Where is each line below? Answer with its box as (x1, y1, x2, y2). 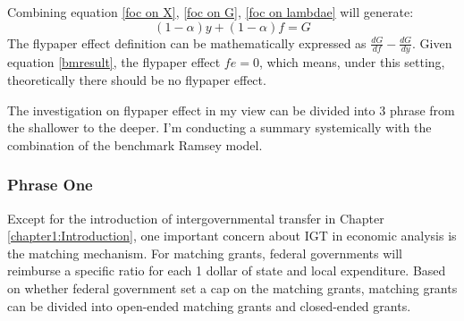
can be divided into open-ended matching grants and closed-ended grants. (7, 296, 411, 315)
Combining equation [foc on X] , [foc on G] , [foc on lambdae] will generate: (7, 3, 414, 21)
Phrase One (7, 173, 93, 196)
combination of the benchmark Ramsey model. (7, 135, 263, 154)
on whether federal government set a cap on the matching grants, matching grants (7, 278, 458, 297)
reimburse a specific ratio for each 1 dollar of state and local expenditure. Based (7, 261, 446, 280)
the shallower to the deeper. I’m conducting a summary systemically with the (7, 118, 432, 137)
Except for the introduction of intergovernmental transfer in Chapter (7, 208, 384, 227)
